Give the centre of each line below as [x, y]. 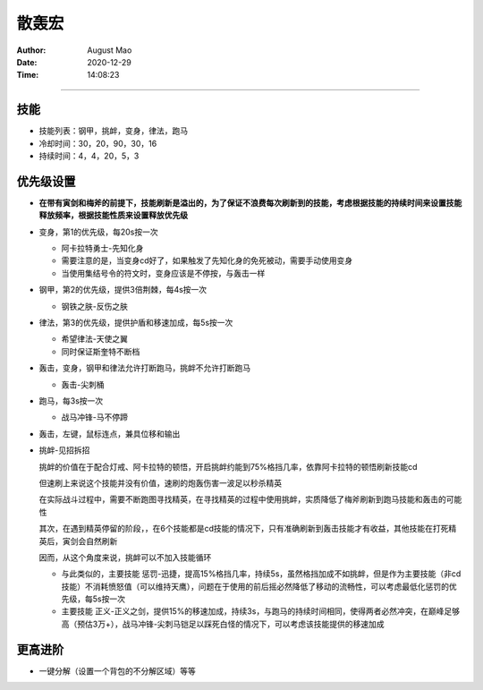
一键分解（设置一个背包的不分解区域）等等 [117, 670]
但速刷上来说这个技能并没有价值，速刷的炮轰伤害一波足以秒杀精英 [160, 482]
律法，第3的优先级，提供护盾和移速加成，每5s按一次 [136, 323]
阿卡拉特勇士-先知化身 [102, 248]
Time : [28, 75]
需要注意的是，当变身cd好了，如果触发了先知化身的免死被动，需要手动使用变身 [207, 260]
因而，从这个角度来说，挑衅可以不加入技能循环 [125, 557]
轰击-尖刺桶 [83, 384]
